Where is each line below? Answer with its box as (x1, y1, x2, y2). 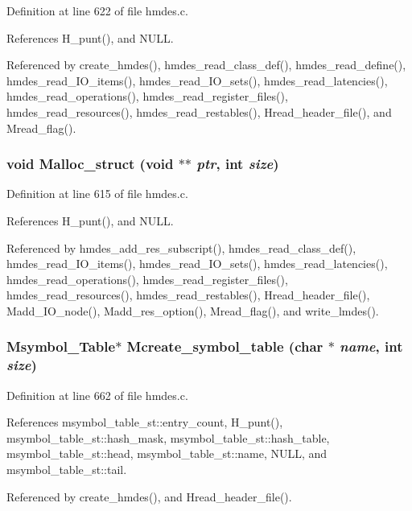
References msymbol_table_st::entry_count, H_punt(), (6, 414, 283, 431)
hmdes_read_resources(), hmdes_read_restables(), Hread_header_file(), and (6, 103, 392, 120)
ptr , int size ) (196, 154, 279, 174)
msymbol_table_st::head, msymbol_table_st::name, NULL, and (6, 445, 328, 462)
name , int (340, 336, 403, 356)
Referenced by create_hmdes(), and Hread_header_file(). (6, 488, 292, 505)
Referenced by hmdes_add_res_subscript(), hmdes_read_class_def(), (6, 239, 356, 256)
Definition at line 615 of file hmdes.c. (6, 185, 188, 202)
